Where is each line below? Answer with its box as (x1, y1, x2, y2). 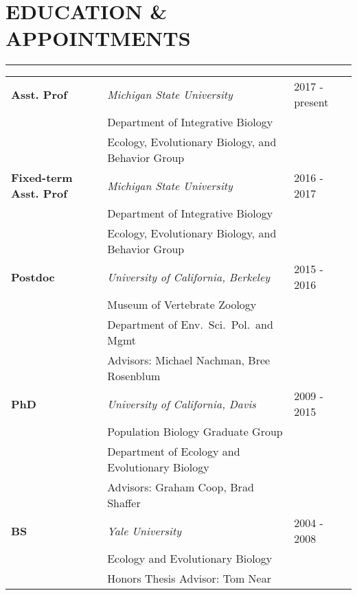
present (294, 94, 329, 110)
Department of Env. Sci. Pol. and (107, 316, 273, 333)
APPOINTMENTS (5, 24, 191, 52)
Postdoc (11, 268, 55, 285)
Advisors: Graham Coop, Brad (107, 479, 254, 495)
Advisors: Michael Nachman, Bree (107, 352, 270, 369)
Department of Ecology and (107, 443, 240, 460)
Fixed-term (11, 170, 73, 186)
